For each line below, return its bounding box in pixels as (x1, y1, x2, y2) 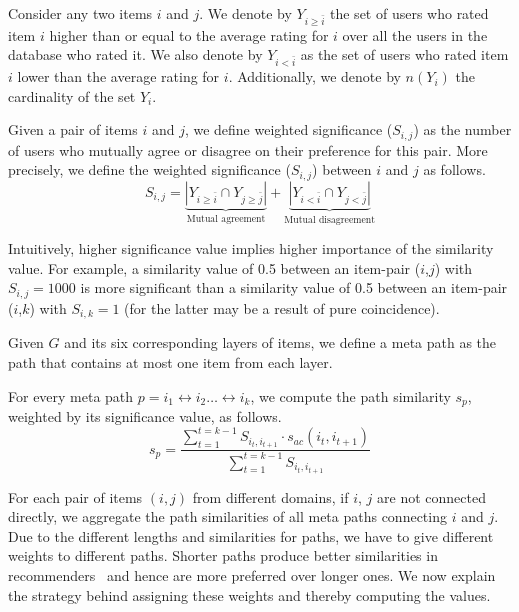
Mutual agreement (186, 213, 266, 224)
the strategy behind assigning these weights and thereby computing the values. (8, 584, 491, 605)
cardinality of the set (8, 85, 136, 106)
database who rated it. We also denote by (8, 44, 263, 65)
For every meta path (8, 385, 134, 406)
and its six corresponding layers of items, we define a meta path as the (64, 332, 497, 353)
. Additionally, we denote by (228, 66, 401, 87)
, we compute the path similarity (250, 385, 451, 406)
